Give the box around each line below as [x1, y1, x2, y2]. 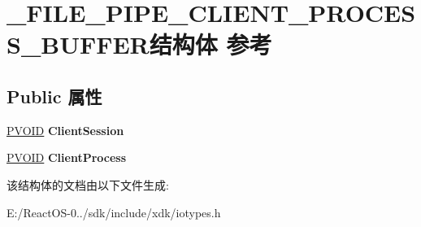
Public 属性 [7, 83, 102, 108]
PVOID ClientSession [7, 121, 124, 138]
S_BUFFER [7, 28, 150, 61]
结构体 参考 [149, 28, 272, 61]
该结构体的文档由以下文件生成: [7, 176, 169, 193]
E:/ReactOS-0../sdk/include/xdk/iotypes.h [7, 203, 221, 220]
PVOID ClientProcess [7, 149, 127, 166]
